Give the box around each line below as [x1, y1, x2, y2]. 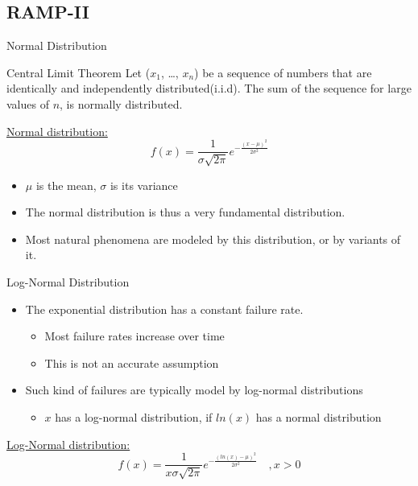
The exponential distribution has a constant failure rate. [25, 300, 304, 317]
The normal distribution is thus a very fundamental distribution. [25, 204, 346, 220]
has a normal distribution [255, 408, 382, 425]
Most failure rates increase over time [44, 327, 225, 344]
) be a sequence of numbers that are [194, 64, 372, 80]
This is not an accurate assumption [44, 354, 219, 371]
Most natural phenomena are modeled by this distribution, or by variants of [25, 230, 401, 247]
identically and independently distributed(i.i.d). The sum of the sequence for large [6, 80, 412, 97]
